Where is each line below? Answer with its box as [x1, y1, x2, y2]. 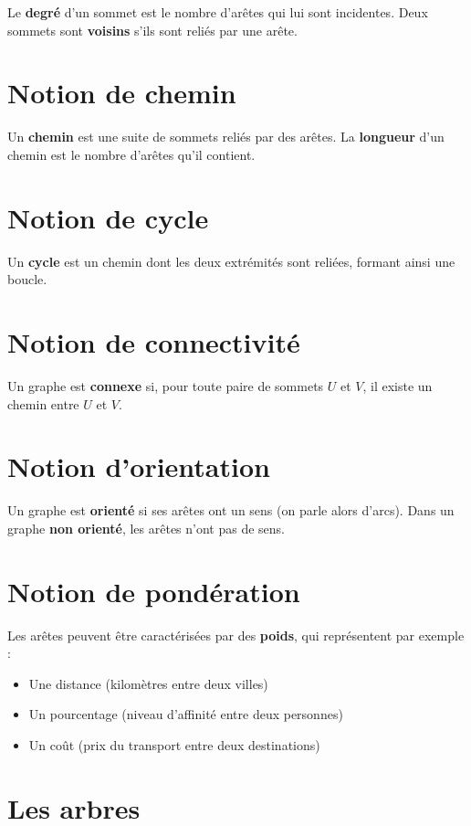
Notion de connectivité [7, 323, 300, 360]
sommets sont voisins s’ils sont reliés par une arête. [7, 20, 298, 39]
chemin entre [7, 394, 79, 413]
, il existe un [362, 376, 433, 395]
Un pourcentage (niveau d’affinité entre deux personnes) [28, 704, 343, 724]
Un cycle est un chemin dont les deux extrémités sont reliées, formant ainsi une [7, 251, 455, 270]
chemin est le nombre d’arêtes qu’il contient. [7, 144, 256, 164]
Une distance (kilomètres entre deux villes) [28, 673, 268, 693]
